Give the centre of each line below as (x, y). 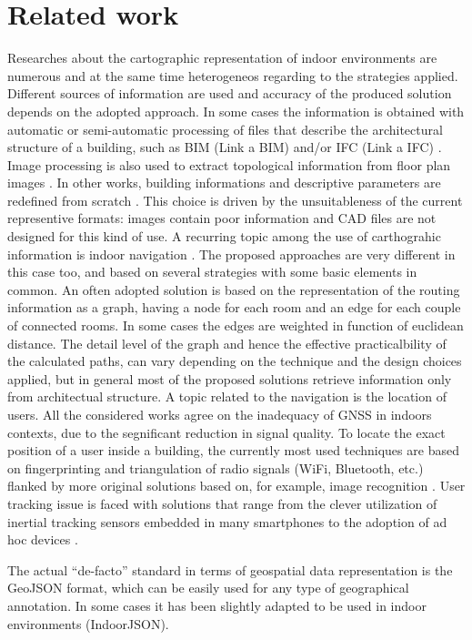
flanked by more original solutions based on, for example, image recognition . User (236, 486)
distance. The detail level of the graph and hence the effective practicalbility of (227, 343)
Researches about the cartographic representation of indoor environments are (222, 58)
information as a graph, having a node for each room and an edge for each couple (234, 307)
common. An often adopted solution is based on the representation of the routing (234, 289)
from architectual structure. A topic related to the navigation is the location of (227, 396)
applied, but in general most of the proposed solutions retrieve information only (230, 378)
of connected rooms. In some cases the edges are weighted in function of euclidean (236, 325)
